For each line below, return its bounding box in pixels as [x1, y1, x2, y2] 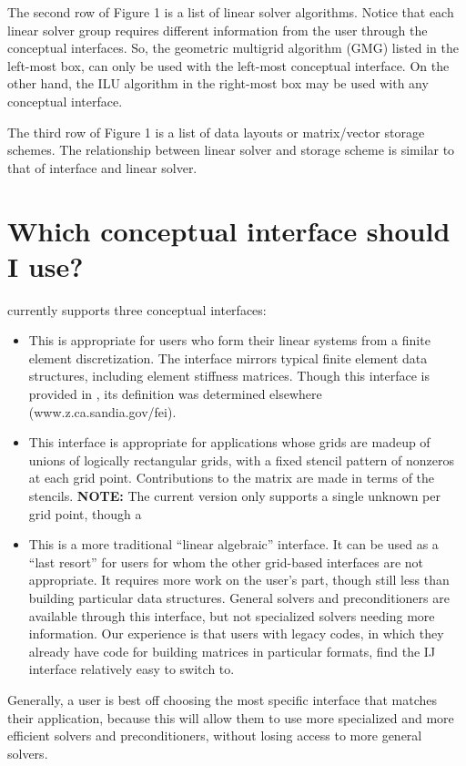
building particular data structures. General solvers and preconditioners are [28, 587, 450, 607]
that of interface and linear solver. [7, 158, 198, 177]
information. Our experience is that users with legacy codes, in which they [28, 624, 444, 643]
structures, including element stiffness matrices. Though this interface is [28, 366, 430, 385]
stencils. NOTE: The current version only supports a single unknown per [28, 486, 441, 505]
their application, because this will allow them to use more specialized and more [7, 708, 454, 727]
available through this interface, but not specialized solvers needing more [28, 606, 435, 625]
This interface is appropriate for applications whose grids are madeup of [28, 433, 431, 452]
